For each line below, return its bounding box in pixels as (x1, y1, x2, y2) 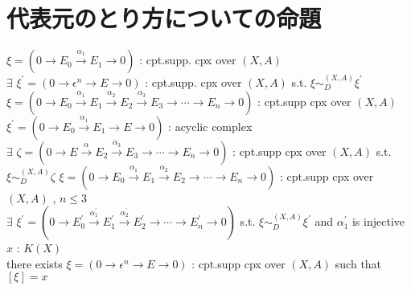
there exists (6, 255, 63, 272)
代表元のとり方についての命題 (6, 2, 322, 35)
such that (335, 255, 382, 272)
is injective (351, 213, 405, 230)
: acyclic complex (168, 117, 253, 134)
